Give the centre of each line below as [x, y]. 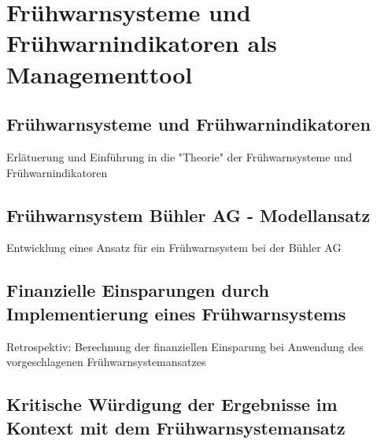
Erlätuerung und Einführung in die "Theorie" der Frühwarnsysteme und [179, 156]
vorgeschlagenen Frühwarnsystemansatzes [106, 362]
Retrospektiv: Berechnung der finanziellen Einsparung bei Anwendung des [185, 346]
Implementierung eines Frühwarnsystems [176, 313]
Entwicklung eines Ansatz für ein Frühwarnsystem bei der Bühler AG [174, 248]
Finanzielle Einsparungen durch [138, 290]
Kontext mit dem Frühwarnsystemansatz [176, 427]
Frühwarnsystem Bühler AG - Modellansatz [188, 215]
